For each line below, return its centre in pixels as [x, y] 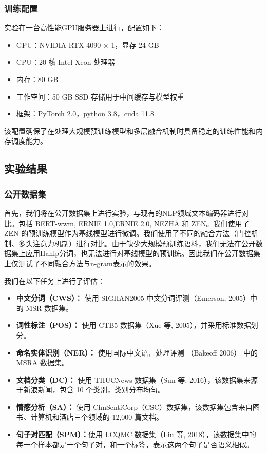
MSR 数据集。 [50, 308]
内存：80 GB [37, 79]
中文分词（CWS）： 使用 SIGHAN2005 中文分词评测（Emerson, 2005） [133, 298]
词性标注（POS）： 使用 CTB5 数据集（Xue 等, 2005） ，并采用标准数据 [133, 325]
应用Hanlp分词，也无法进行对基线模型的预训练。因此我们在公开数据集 [143, 253]
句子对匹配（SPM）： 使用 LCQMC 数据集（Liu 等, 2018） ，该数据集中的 [136, 434]
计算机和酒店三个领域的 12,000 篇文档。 [97, 417]
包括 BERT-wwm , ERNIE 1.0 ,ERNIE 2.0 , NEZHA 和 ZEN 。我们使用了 [134, 223]
